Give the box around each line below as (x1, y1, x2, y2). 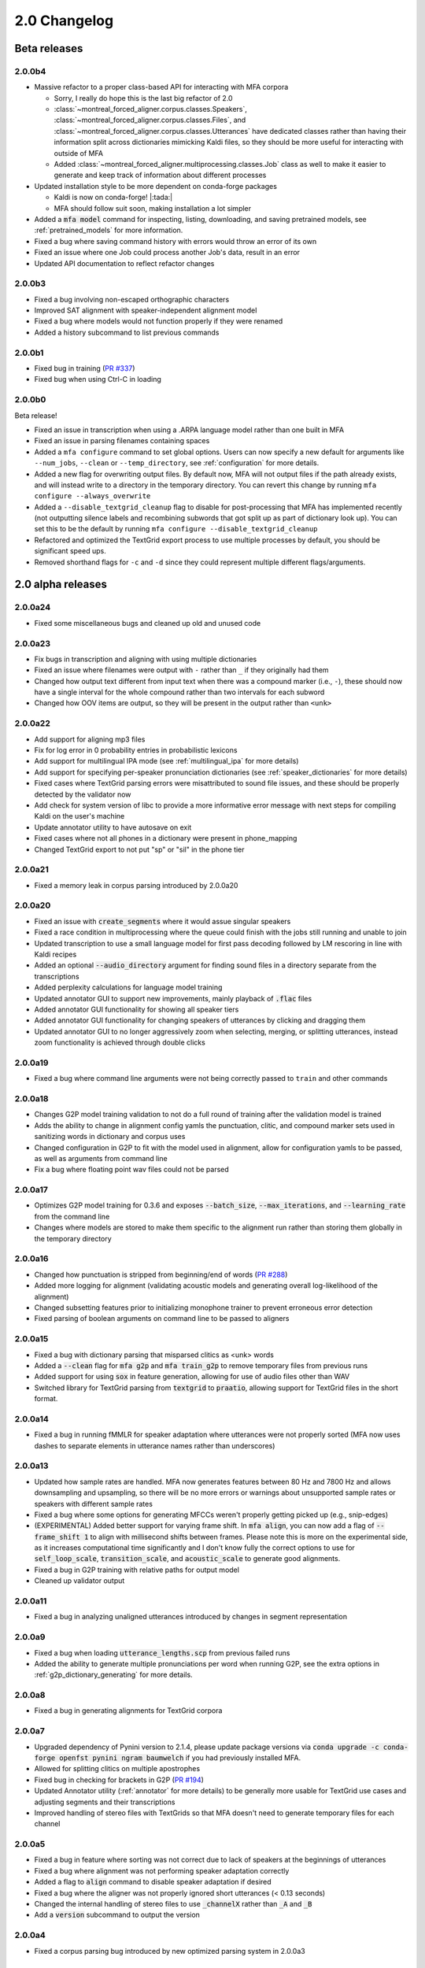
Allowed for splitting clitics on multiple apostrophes (34, 1764, 201, 1774)
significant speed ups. (34, 546, 106, 556)
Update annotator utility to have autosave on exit (34, 823, 192, 832)
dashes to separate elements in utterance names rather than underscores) (34, 1441, 275, 1450)
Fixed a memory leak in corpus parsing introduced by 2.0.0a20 (34, 880, 238, 890)
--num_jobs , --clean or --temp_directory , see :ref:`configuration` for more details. (34, 458, 320, 468)
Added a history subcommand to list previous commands (34, 327, 220, 337)
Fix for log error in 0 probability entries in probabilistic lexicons (34, 745, 238, 755)
